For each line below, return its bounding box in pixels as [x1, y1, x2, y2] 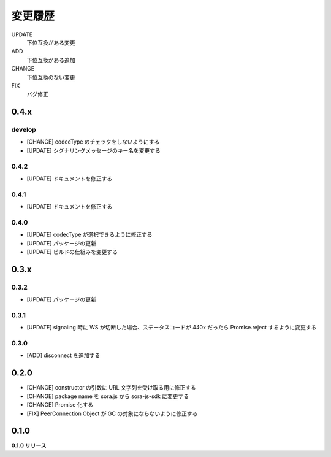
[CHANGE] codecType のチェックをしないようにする [26, 138, 160, 145]
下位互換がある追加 [26, 56, 75, 64]
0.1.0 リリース [11, 442, 47, 449]
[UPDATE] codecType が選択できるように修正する [26, 231, 153, 239]
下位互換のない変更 [26, 74, 75, 81]
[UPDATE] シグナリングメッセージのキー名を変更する [26, 147, 161, 154]
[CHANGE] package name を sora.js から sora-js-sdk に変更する [26, 393, 189, 400]
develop [11, 126, 36, 134]
